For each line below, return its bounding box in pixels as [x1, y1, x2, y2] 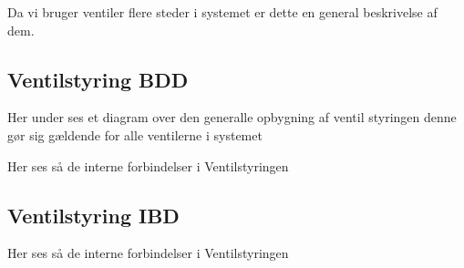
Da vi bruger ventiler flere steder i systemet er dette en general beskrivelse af [7, 3, 438, 21]
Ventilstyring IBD [7, 201, 180, 229]
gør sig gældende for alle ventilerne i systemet [7, 125, 263, 144]
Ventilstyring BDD [7, 65, 189, 93]
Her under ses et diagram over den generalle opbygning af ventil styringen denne [7, 108, 457, 127]
